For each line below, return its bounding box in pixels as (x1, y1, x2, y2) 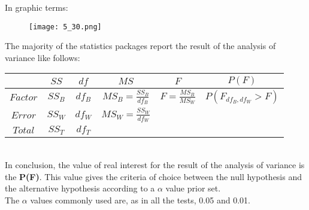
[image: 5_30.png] (29, 22, 102, 31)
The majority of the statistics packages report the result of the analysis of (5, 39, 276, 52)
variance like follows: (5, 51, 80, 63)
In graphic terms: (5, 1, 68, 13)
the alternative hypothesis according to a (5, 182, 155, 194)
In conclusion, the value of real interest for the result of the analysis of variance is (5, 158, 305, 171)
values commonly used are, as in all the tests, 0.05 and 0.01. (30, 193, 250, 206)
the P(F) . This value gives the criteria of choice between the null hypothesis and (5, 170, 302, 182)
